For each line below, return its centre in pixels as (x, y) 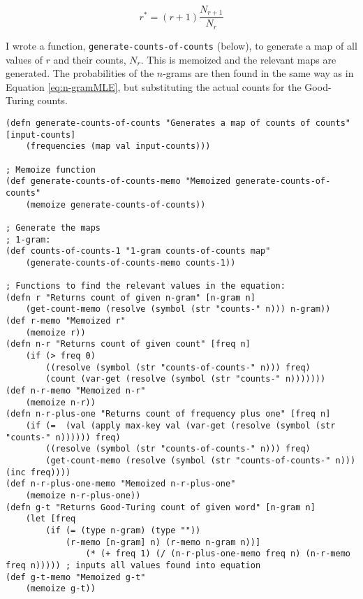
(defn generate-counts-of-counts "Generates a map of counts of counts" (178, 123)
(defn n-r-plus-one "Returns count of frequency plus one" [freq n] (168, 414)
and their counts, (90, 59)
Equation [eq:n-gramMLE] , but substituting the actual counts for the (154, 86)
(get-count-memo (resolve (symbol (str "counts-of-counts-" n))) (201, 461)
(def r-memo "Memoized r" (66, 321)
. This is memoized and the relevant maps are (238, 59)
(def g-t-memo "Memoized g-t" (76, 577)
